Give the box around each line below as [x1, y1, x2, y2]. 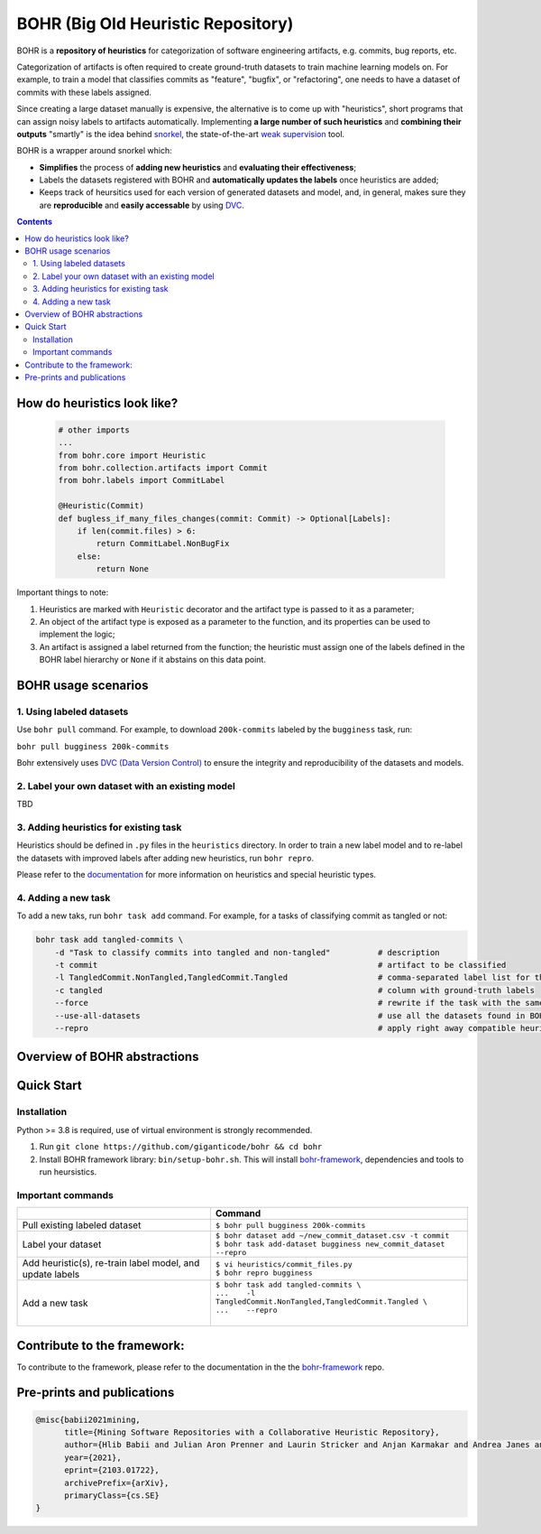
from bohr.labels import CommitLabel [58, 475, 225, 486]
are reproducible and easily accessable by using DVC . [39, 200, 245, 210]
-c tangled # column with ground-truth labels [54, 985, 536, 995]
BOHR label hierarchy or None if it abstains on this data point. [39, 655, 266, 665]
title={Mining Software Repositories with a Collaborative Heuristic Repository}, [64, 1427, 441, 1437]
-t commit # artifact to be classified [54, 960, 507, 971]
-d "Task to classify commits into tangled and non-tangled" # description [54, 947, 441, 957]
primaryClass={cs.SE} [64, 1490, 160, 1501]
